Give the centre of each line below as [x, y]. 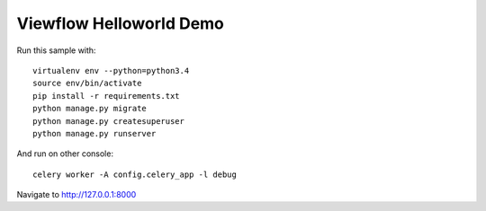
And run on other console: [65, 154]
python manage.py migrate [90, 109]
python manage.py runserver [94, 133]
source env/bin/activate [87, 84]
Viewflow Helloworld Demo [121, 23]
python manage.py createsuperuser [108, 121]
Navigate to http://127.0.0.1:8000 [76, 195]
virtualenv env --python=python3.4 [111, 70]
